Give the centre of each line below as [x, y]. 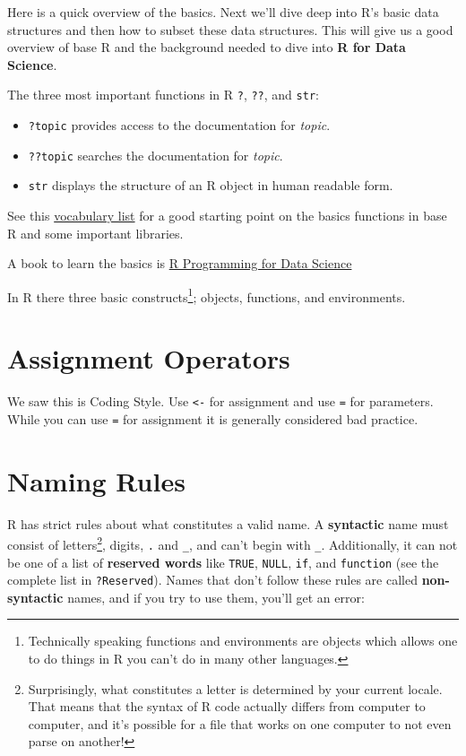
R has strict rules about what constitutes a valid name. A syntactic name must [228, 523]
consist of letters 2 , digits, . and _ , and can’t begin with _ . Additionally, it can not [233, 543]
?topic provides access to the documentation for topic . [179, 125]
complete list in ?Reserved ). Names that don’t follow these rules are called [212, 580]
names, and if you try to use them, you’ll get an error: [216, 597]
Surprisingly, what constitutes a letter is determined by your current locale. [235, 688]
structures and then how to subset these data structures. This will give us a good [230, 29]
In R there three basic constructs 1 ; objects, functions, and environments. [207, 295]
